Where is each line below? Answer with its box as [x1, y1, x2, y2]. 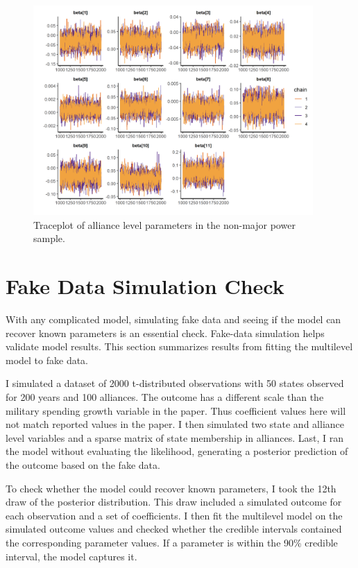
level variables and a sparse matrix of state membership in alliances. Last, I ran [6, 430, 344, 445]
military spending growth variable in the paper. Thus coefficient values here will [6, 403, 346, 418]
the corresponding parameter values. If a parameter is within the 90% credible [6, 535, 338, 549]
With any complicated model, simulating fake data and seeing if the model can [6, 312, 341, 326]
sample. [33, 231, 65, 246]
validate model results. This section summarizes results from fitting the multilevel [6, 339, 353, 354]
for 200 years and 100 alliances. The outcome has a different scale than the [6, 389, 324, 404]
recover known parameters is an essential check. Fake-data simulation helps [6, 325, 325, 340]
